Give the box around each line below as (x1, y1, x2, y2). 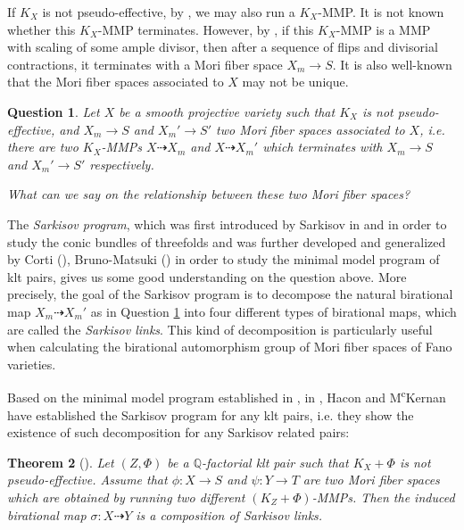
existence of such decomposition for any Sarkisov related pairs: (7, 423, 350, 442)
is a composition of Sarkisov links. (136, 505, 323, 524)
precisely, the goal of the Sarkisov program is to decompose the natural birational (7, 285, 453, 303)
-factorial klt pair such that (202, 452, 349, 471)
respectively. (89, 154, 154, 173)
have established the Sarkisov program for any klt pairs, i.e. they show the (7, 405, 414, 424)
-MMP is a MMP (336, 20, 431, 38)
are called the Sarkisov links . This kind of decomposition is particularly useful (7, 319, 433, 338)
